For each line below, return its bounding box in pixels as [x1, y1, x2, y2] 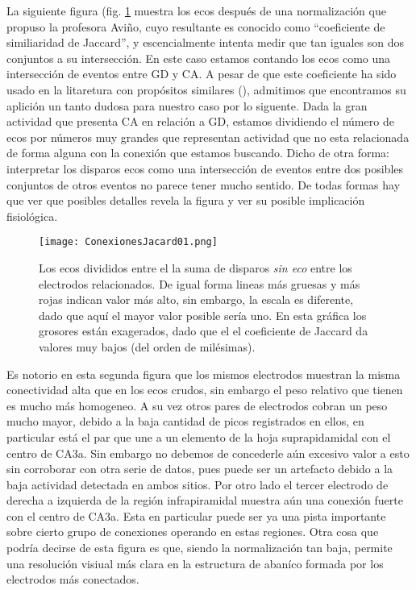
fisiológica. [6, 207, 58, 224]
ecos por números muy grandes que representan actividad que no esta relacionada [6, 128, 410, 145]
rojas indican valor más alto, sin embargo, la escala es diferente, [39, 291, 354, 308]
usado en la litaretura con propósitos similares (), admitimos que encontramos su [6, 81, 406, 98]
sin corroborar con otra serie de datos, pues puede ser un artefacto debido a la [6, 460, 393, 477]
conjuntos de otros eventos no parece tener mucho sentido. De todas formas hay [6, 176, 401, 193]
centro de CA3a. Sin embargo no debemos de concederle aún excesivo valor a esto [6, 444, 410, 461]
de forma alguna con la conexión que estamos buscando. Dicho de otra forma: [6, 144, 389, 161]
